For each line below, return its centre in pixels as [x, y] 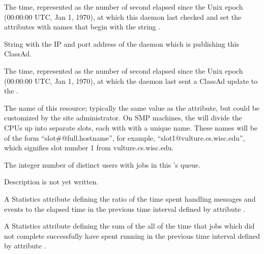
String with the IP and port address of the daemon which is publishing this [122, 43]
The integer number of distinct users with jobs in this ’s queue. [102, 164]
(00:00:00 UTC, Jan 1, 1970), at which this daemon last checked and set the [123, 17]
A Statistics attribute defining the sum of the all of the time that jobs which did [129, 226]
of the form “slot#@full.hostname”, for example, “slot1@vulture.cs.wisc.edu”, [125, 137]
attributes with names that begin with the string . [82, 27]
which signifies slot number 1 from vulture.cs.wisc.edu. [89, 148]
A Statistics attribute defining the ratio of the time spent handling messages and [130, 198]
